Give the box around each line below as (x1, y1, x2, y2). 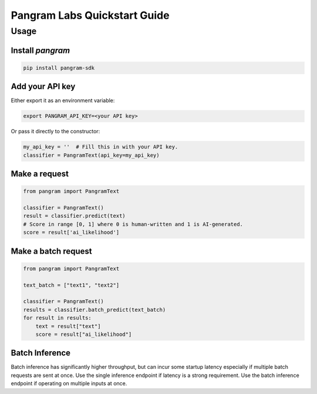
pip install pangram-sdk (23, 65, 95, 71)
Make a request (11, 169, 69, 179)
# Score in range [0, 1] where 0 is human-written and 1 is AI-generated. (23, 221, 244, 227)
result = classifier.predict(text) (23, 213, 126, 220)
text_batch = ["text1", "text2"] (23, 282, 120, 288)
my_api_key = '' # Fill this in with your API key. (23, 144, 178, 150)
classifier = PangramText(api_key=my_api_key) (23, 151, 160, 159)
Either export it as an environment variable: (11, 97, 115, 104)
